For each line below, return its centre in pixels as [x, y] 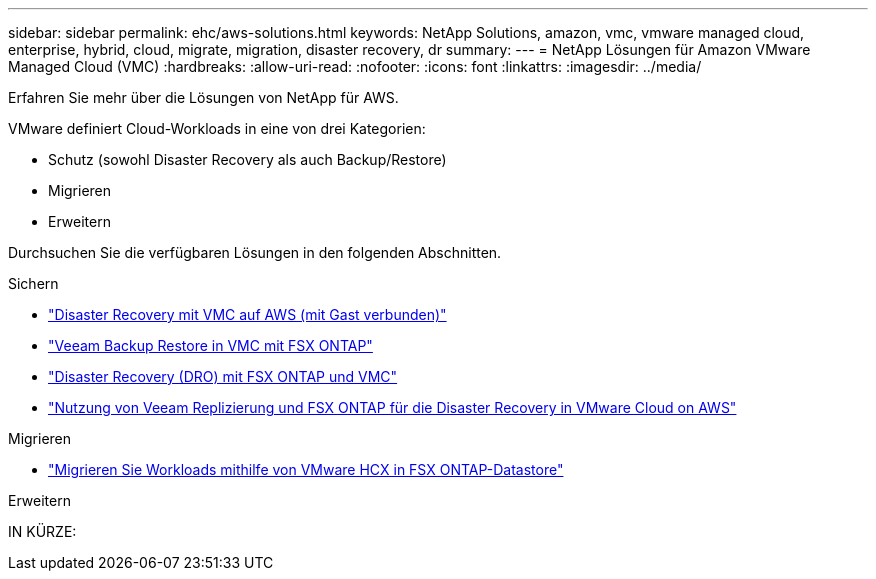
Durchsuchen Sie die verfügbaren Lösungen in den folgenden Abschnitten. [255, 252]
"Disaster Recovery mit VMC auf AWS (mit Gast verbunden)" [247, 314]
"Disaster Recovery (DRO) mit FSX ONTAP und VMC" [223, 376]
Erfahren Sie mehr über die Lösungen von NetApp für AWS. [203, 97]
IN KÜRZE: [42, 531]
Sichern [33, 283]
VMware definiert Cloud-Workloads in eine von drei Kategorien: [217, 128]
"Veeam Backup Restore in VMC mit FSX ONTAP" [210, 345]
